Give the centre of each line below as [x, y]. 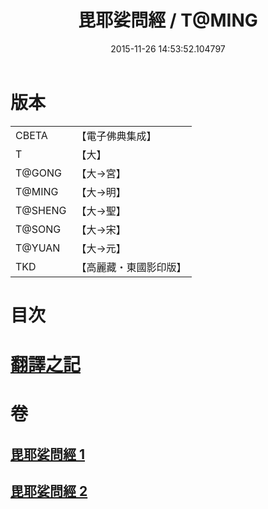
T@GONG [38, 173]
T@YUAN [38, 248]
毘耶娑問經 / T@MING [168, 20]
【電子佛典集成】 [116, 136]
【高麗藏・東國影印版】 [131, 267]
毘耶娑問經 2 [49, 491]
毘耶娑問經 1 [48, 454]
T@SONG [38, 229]
